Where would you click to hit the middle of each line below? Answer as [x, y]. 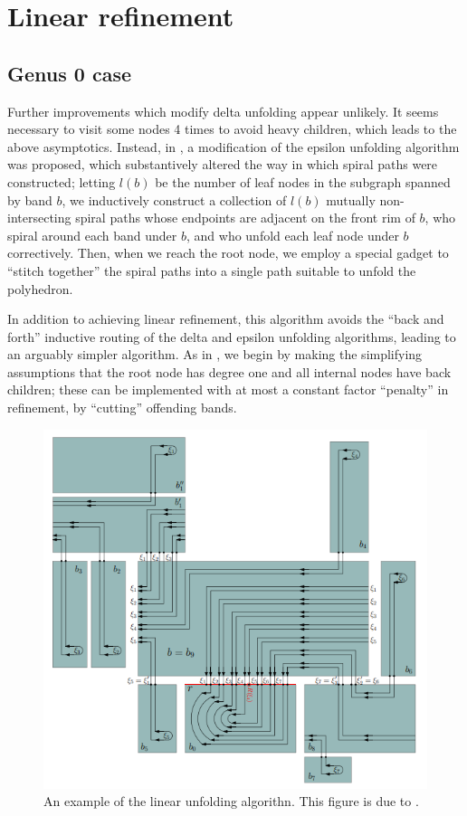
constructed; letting [62, 181]
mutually [351, 199]
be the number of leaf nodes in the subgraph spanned [303, 181]
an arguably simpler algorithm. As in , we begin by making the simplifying [215, 354]
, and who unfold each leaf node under [292, 235]
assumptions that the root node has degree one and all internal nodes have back [229, 371]
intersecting [39, 218]
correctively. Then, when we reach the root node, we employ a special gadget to [228, 253]
